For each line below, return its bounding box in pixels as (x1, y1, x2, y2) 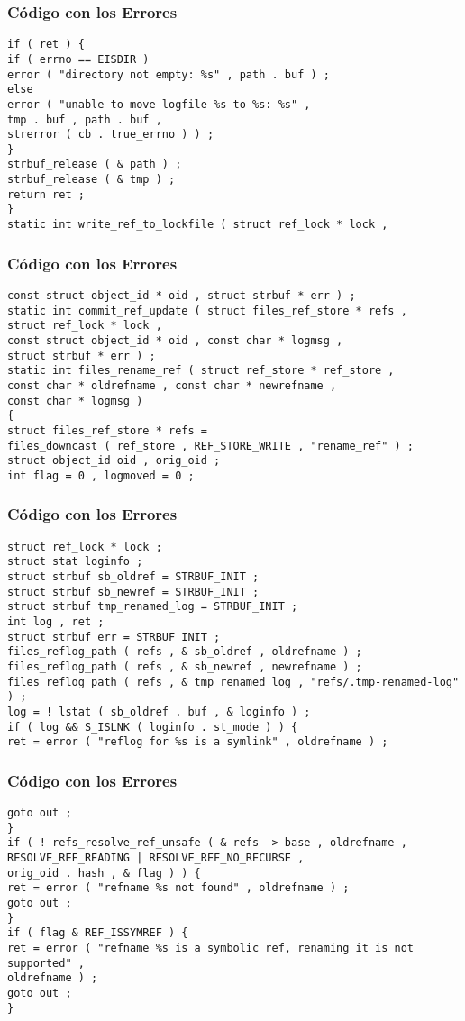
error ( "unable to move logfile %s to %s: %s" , (7, 97, 311, 111)
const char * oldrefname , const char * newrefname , (7, 378, 337, 392)
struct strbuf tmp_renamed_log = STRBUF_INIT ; (7, 600, 298, 614)
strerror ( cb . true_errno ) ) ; (7, 128, 214, 141)
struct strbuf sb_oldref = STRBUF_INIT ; (7, 570, 260, 584)
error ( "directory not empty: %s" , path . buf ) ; (7, 68, 330, 81)
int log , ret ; (7, 615, 105, 628)
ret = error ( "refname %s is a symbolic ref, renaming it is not (7, 942, 415, 955)
